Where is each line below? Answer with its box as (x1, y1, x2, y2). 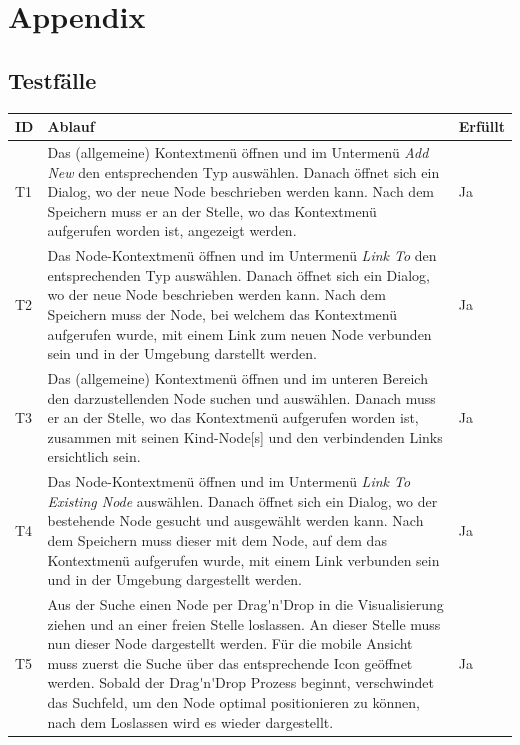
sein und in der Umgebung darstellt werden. (47, 343, 317, 364)
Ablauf (47, 116, 95, 137)
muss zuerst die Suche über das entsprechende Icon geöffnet (47, 652, 413, 673)
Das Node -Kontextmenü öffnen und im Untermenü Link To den (47, 245, 437, 266)
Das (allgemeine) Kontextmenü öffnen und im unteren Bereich (47, 367, 428, 388)
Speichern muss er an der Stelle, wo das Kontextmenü (47, 200, 377, 221)
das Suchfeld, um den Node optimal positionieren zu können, (47, 691, 420, 712)
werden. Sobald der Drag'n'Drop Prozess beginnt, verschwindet (47, 672, 434, 693)
